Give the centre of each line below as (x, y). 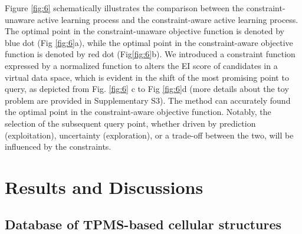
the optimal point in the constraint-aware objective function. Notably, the (138, 112)
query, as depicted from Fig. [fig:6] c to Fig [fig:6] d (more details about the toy (147, 89)
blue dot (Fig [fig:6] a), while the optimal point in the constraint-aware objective (149, 42)
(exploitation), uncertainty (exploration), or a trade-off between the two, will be (149, 135)
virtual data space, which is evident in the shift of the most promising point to (147, 77)
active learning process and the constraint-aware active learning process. (168, 19)
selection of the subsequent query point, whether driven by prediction (130, 123)
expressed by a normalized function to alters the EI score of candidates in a (141, 65)
